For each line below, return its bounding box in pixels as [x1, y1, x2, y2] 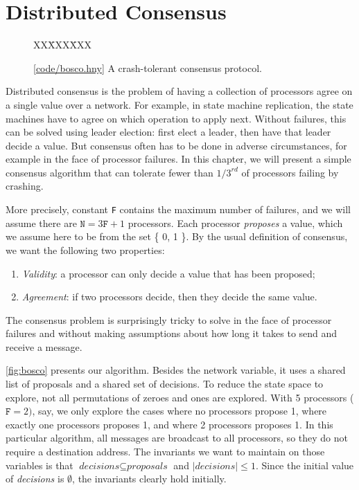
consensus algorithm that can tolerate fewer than [6, 165, 213, 179]
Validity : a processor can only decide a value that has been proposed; [21, 266, 315, 280]
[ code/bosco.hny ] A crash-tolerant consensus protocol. [33, 60, 262, 75]
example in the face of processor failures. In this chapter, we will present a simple [6, 152, 351, 166]
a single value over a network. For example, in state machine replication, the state [6, 97, 353, 111]
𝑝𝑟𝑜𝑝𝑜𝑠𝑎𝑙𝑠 [127, 461, 168, 471]
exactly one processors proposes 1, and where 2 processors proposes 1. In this [6, 417, 333, 431]
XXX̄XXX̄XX [33, 37, 91, 52]
